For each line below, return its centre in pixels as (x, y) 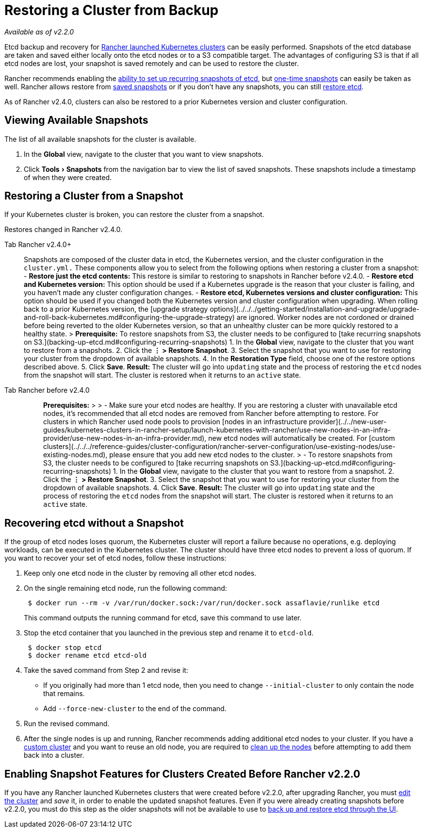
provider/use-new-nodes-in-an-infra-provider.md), (125, 438)
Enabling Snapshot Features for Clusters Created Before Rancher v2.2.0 (182, 774)
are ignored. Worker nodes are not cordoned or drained (325, 317)
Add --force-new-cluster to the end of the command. (135, 709)
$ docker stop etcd (65, 648)
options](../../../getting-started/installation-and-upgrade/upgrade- (315, 309)
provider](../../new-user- (348, 422)
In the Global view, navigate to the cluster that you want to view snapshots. (144, 154)
